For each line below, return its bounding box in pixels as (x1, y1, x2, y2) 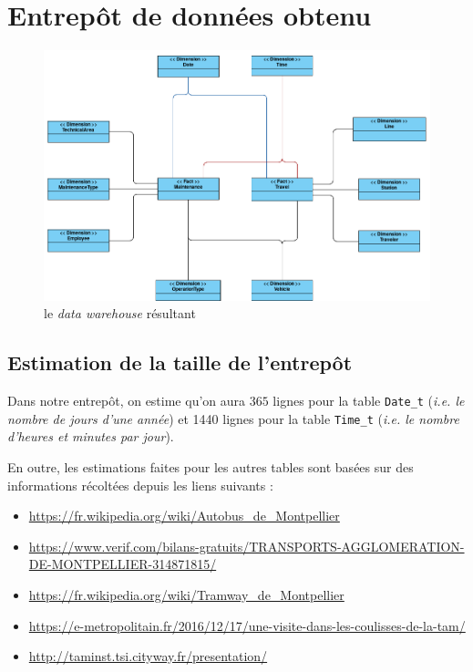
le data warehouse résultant (44, 304, 196, 323)
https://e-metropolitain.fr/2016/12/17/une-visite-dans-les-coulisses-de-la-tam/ (28, 615, 466, 635)
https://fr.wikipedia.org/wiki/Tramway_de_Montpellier (28, 585, 344, 605)
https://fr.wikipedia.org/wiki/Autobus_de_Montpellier (28, 506, 340, 525)
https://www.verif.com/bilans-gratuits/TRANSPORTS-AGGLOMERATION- (28, 536, 465, 555)
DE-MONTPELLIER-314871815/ (28, 554, 217, 574)
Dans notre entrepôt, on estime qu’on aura (7, 391, 246, 410)
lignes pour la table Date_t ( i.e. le (272, 391, 465, 410)
